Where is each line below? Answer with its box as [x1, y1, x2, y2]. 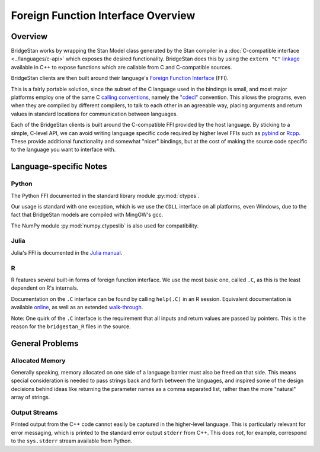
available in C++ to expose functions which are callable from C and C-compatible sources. [11, 63, 232, 70]
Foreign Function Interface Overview [11, 9, 196, 22]
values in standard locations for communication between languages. [11, 110, 178, 117]
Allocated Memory [11, 356, 66, 364]
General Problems [11, 338, 79, 348]
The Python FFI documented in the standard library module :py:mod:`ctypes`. [11, 192, 200, 199]
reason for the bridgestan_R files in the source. [11, 323, 131, 330]
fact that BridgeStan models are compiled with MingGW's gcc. [11, 211, 164, 219]
